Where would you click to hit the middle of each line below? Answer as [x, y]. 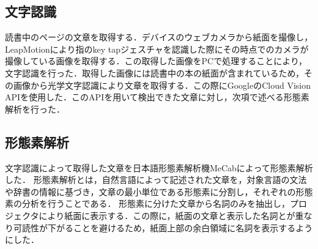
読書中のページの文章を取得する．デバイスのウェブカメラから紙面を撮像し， [159, 37]
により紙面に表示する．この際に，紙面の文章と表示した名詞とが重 [171, 215]
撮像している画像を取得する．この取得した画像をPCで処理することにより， [156, 61]
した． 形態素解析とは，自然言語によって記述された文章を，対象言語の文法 [156, 180]
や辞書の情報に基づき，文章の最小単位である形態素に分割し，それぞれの [150, 191]
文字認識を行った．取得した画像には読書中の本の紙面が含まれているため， [154, 72]
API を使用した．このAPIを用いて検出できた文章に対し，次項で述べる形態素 [157, 97]
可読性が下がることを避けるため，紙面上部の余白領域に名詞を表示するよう [163, 227]
